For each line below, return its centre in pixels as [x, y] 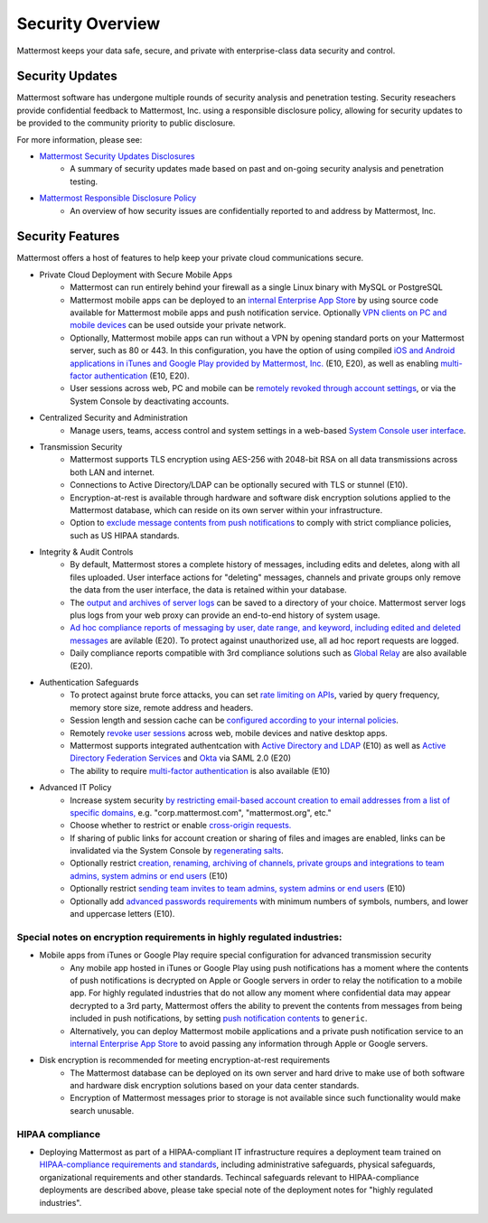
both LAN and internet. [113, 472]
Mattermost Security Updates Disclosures [117, 156]
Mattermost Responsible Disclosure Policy [118, 198]
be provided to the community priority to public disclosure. [126, 123]
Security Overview [89, 23]
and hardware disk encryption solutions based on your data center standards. [215, 1086]
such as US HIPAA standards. [125, 535]
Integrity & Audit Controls [86, 552]
